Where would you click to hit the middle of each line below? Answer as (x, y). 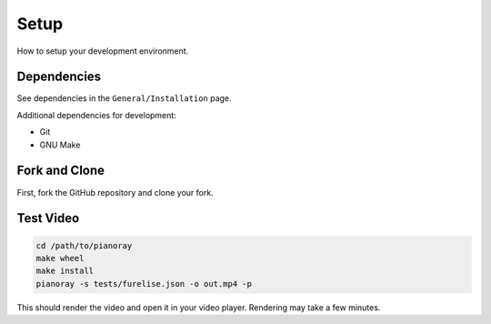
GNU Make (60, 145)
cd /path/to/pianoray (84, 245)
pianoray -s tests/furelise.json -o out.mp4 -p (144, 283)
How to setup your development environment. (103, 51)
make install (65, 271)
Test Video (48, 218)
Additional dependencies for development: (96, 115)
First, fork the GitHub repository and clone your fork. (115, 192)
